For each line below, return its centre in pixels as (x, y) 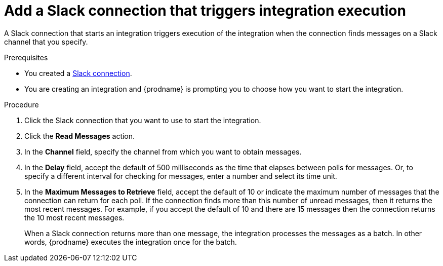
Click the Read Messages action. (80, 136)
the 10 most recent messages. (74, 217)
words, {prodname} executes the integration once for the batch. (131, 242)
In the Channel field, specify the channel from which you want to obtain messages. (163, 151)
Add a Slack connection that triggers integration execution (205, 11)
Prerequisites (26, 57)
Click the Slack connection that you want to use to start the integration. (143, 120)
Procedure (22, 104)
